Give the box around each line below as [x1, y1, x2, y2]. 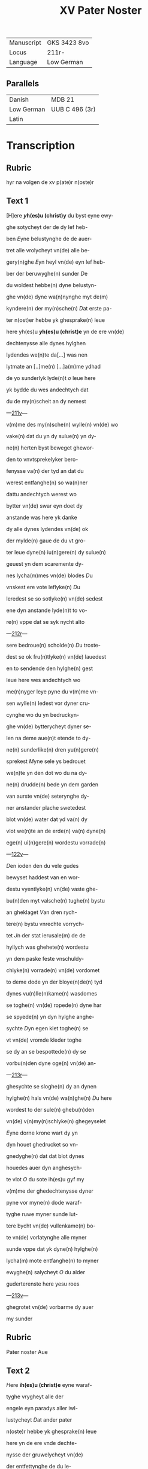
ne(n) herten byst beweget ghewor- [6, 444, 95, 451]
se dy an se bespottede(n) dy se [6, 1048, 86, 1055]
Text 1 [6, 196, 29, 206]
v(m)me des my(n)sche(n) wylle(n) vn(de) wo [6, 421, 119, 428]
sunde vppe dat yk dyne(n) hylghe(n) [6, 1245, 98, 1253]
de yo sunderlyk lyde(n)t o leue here [6, 374, 96, 381]
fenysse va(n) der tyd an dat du [6, 467, 84, 474]
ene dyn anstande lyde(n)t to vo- [6, 607, 88, 614]
